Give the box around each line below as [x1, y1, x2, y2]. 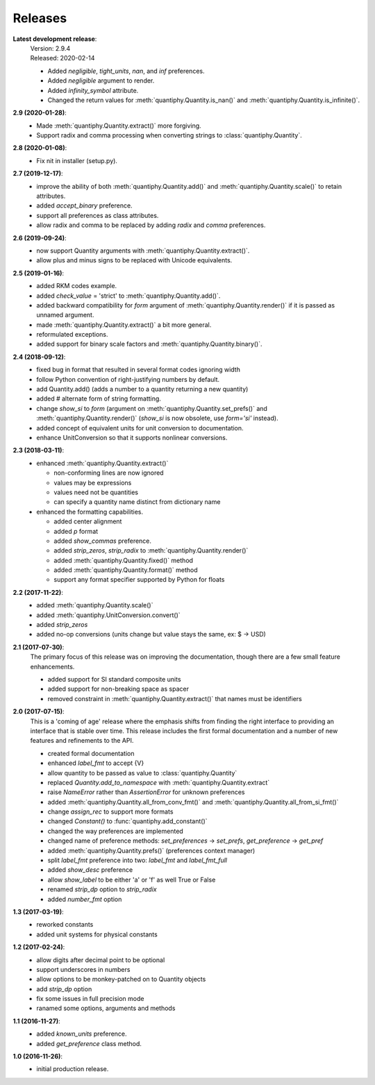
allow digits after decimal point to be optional [36, 955, 165, 964]
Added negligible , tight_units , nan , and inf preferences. [47, 67, 205, 75]
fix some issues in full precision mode [36, 995, 144, 1003]
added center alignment [53, 517, 122, 525]
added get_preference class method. [36, 1039, 142, 1048]
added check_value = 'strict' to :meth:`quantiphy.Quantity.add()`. [36, 292, 221, 300]
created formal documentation [47, 749, 135, 757]
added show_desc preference [47, 866, 133, 874]
